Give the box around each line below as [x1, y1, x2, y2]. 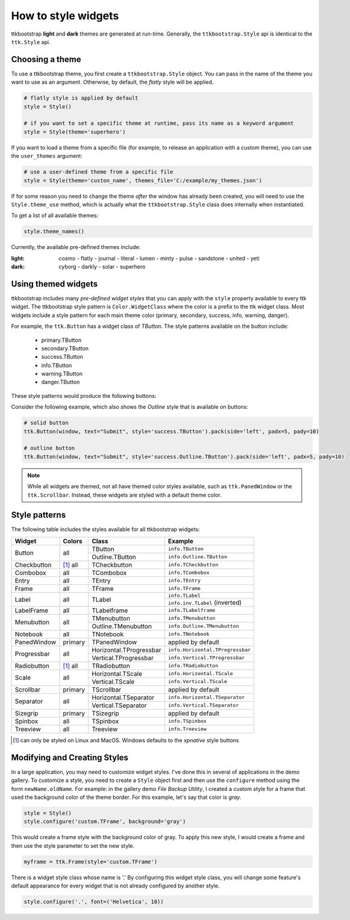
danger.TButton [41, 379, 80, 386]
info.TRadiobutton [167, 663, 219, 669]
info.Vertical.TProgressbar [167, 655, 245, 661]
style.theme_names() [23, 228, 84, 235]
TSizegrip [91, 709, 119, 717]
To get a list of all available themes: [11, 212, 99, 219]
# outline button [23, 445, 75, 452]
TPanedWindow [91, 638, 137, 646]
